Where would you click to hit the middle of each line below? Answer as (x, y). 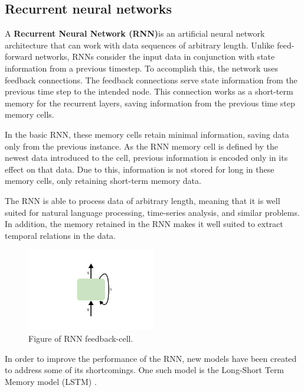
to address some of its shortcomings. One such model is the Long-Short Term (145, 370)
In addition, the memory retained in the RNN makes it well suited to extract (144, 224)
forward (19, 56)
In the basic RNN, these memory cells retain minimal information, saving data (147, 134)
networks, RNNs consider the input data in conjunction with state (155, 56)
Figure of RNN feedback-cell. (81, 338)
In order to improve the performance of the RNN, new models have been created (151, 358)
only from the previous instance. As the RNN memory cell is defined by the (141, 146)
